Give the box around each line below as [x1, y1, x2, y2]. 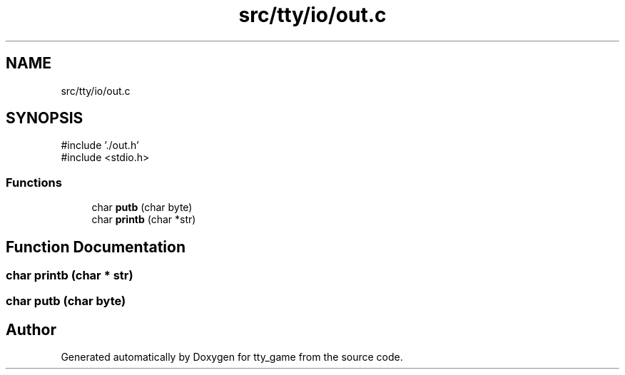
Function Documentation [6, 237, 186, 256]
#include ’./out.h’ [61, 139, 139, 152]
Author [6, 320, 56, 339]
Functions [6, 175, 62, 190]
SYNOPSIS [6, 109, 83, 128]
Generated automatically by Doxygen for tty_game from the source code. [61, 351, 403, 364]
